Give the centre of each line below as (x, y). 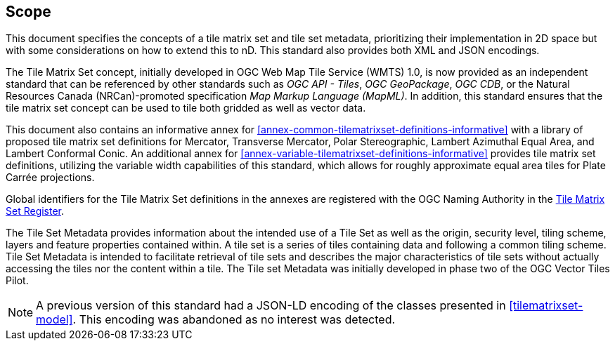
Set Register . (35, 211)
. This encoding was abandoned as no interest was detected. (234, 320)
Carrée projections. (50, 178)
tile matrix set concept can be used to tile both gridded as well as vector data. (186, 108)
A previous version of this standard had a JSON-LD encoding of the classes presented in (271, 306)
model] (54, 320)
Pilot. (17, 281)
